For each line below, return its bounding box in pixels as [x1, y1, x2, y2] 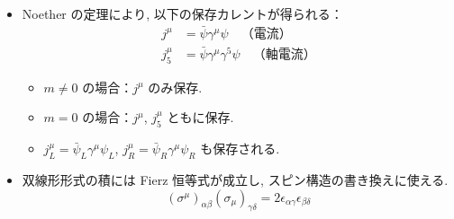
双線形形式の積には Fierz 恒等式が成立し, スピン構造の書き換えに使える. [22, 171, 449, 189]
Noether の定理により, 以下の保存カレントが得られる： [22, 4, 343, 22]
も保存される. [200, 139, 280, 158]
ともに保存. [167, 108, 234, 127]
